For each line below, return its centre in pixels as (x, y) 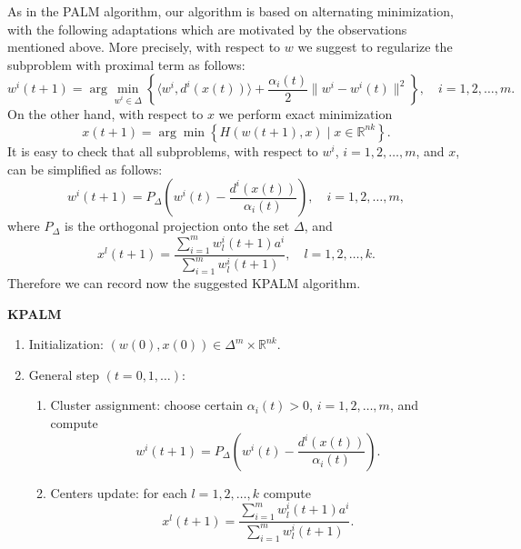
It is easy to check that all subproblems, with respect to (163, 150)
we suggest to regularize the (375, 47)
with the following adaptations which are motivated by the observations (207, 29)
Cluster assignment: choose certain (147, 405)
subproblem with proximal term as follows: (126, 64)
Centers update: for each (119, 492)
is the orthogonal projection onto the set (177, 226)
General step (64, 374)
